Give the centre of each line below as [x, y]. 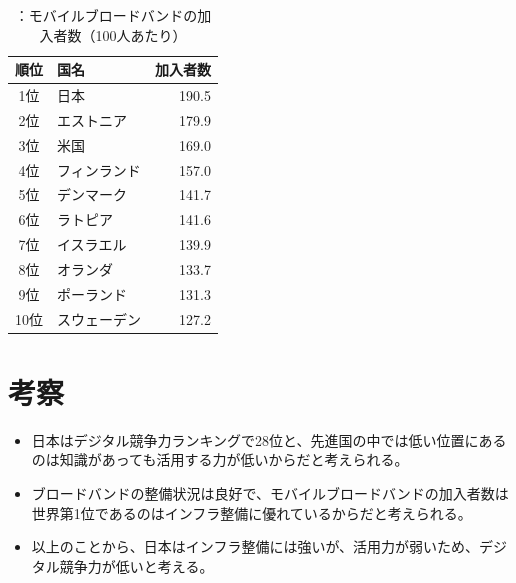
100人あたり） [141, 34]
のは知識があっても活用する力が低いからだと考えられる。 [220, 459]
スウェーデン [99, 318]
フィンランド [99, 169]
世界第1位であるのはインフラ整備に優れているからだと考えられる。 [251, 512]
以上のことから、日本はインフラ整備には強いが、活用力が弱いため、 [255, 546]
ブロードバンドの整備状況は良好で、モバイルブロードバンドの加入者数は [270, 493]
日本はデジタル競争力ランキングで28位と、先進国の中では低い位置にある [269, 439]
